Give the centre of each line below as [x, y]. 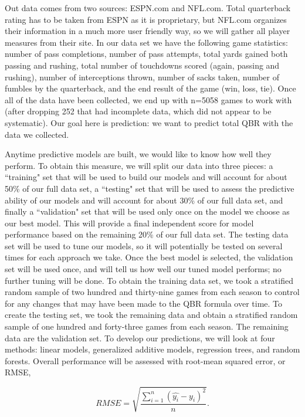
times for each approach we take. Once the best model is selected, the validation [149, 257]
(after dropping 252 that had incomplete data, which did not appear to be [138, 111]
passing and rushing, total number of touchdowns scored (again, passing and [142, 65]
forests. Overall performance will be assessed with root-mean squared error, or [145, 360]
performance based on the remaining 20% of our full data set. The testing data [147, 234]
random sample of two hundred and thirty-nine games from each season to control [152, 292]
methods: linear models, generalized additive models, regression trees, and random [152, 349]
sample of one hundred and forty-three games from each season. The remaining [147, 326]
